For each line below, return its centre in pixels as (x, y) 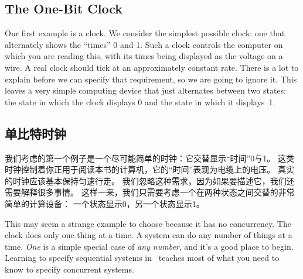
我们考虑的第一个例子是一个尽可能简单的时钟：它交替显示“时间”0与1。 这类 (149, 158)
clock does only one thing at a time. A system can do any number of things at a (149, 235)
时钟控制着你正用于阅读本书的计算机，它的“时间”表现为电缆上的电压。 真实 (149, 169)
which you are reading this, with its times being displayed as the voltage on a (144, 56)
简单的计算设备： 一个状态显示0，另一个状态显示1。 (105, 203)
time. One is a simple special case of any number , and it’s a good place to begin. (149, 246)
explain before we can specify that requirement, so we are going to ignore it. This (151, 79)
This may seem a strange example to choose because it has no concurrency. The (148, 223)
